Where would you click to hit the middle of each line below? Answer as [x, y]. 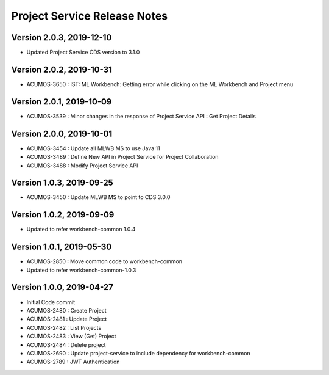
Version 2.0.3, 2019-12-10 [62, 38]
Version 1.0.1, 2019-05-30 [62, 247]
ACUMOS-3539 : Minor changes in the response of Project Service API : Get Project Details [141, 116]
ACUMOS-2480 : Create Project [66, 310]
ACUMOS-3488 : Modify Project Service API [82, 166]
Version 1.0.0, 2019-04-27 [62, 287]
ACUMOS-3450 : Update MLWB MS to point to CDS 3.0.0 [98, 197]
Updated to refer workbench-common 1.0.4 [81, 230]
